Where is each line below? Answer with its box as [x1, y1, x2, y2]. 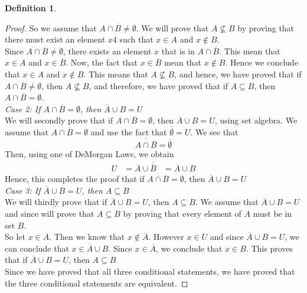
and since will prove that [5, 207, 94, 220]
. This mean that [219, 44, 280, 57]
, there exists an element [63, 44, 152, 57]
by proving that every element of [123, 207, 241, 220]
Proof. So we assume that [5, 21, 97, 34]
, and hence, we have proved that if [174, 67, 302, 80]
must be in [253, 207, 292, 220]
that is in [161, 44, 195, 57]
